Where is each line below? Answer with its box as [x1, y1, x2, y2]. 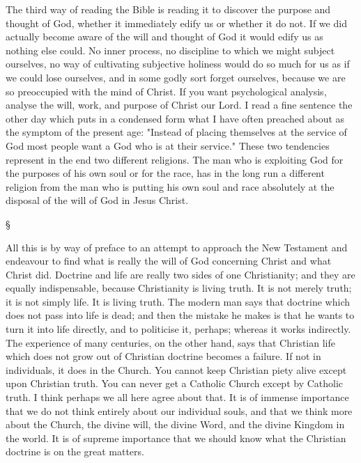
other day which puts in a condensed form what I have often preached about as [6, 111, 345, 125]
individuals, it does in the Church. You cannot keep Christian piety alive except [6, 362, 347, 377]
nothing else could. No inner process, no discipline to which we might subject [6, 42, 335, 57]
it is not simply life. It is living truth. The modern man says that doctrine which [6, 294, 351, 308]
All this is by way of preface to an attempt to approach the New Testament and [6, 240, 348, 254]
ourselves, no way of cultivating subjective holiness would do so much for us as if [6, 56, 350, 71]
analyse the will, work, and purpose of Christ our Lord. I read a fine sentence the [6, 97, 353, 112]
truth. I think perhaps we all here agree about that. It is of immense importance [6, 390, 349, 405]
